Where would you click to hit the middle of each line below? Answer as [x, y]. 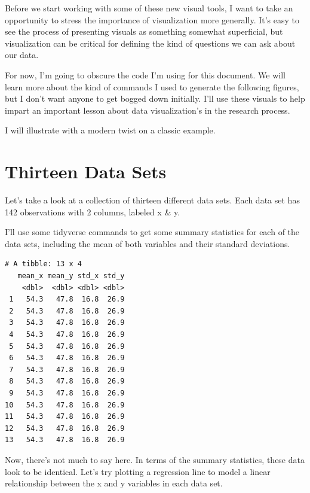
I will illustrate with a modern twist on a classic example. [110, 130]
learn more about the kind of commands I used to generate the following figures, [152, 86]
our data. [22, 55]
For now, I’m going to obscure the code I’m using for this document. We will [145, 74]
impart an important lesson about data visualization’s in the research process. [148, 110]
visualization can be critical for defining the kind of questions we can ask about [150, 43]
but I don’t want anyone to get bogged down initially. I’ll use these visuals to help [155, 98]
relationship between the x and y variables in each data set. [114, 483]
